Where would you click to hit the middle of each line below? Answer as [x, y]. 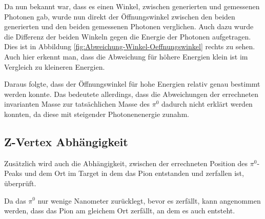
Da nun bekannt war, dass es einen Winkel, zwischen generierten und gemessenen [132, 6]
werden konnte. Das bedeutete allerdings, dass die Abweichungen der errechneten [131, 94]
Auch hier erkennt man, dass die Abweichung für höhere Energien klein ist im [126, 56]
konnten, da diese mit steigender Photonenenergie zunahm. [97, 114]
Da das [15, 200]
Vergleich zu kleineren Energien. [55, 66]
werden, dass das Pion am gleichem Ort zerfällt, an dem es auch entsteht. [120, 211]
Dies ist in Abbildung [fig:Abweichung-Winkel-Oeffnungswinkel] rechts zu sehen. [130, 46]
